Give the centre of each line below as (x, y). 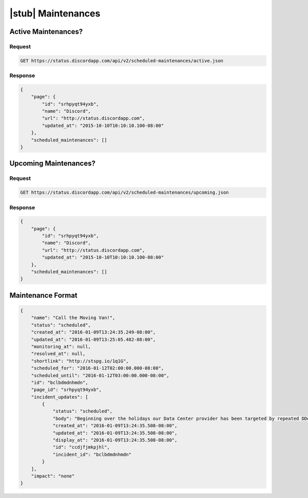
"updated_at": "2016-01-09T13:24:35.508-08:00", (115, 433)
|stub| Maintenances (55, 13)
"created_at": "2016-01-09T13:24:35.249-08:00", (93, 332)
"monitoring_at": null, (61, 346)
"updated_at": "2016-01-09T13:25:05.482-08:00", (93, 339)
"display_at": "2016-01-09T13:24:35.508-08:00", (115, 440)
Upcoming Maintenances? (53, 164)
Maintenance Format (44, 295)
